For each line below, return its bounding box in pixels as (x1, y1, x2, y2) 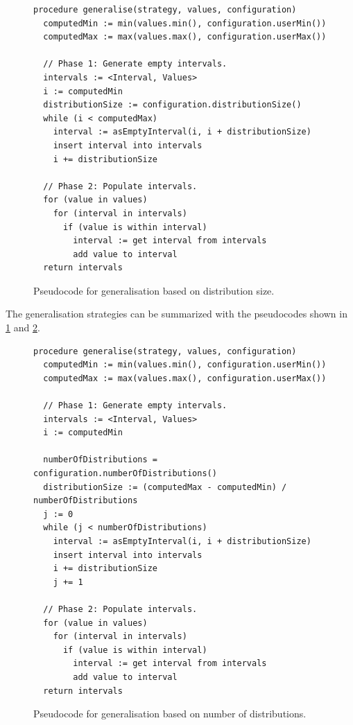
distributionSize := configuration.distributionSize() (43, 100, 302, 110)
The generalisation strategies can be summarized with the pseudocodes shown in (6, 306, 347, 321)
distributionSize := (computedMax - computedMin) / (43, 482, 287, 492)
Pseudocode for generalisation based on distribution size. (33, 283, 275, 297)
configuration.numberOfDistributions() (33, 469, 217, 478)
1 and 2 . (6, 320, 40, 335)
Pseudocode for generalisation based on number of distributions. (33, 706, 307, 721)
